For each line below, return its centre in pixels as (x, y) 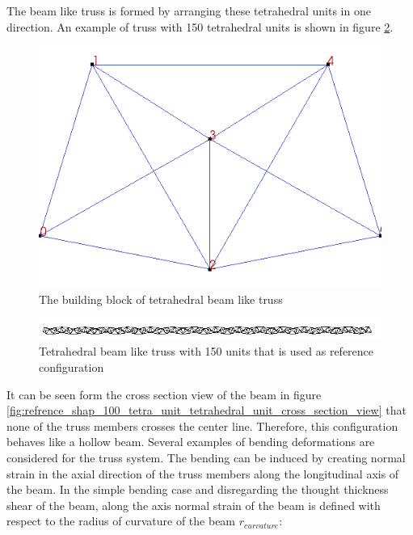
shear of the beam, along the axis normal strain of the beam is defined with (194, 505)
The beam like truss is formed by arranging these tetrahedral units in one (189, 11)
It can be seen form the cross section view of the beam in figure (164, 394)
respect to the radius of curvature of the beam (121, 521)
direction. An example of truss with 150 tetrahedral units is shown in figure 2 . (200, 26)
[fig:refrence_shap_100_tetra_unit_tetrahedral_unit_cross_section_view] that (206, 410)
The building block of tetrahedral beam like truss (161, 299)
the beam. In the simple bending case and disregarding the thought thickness (198, 489)
